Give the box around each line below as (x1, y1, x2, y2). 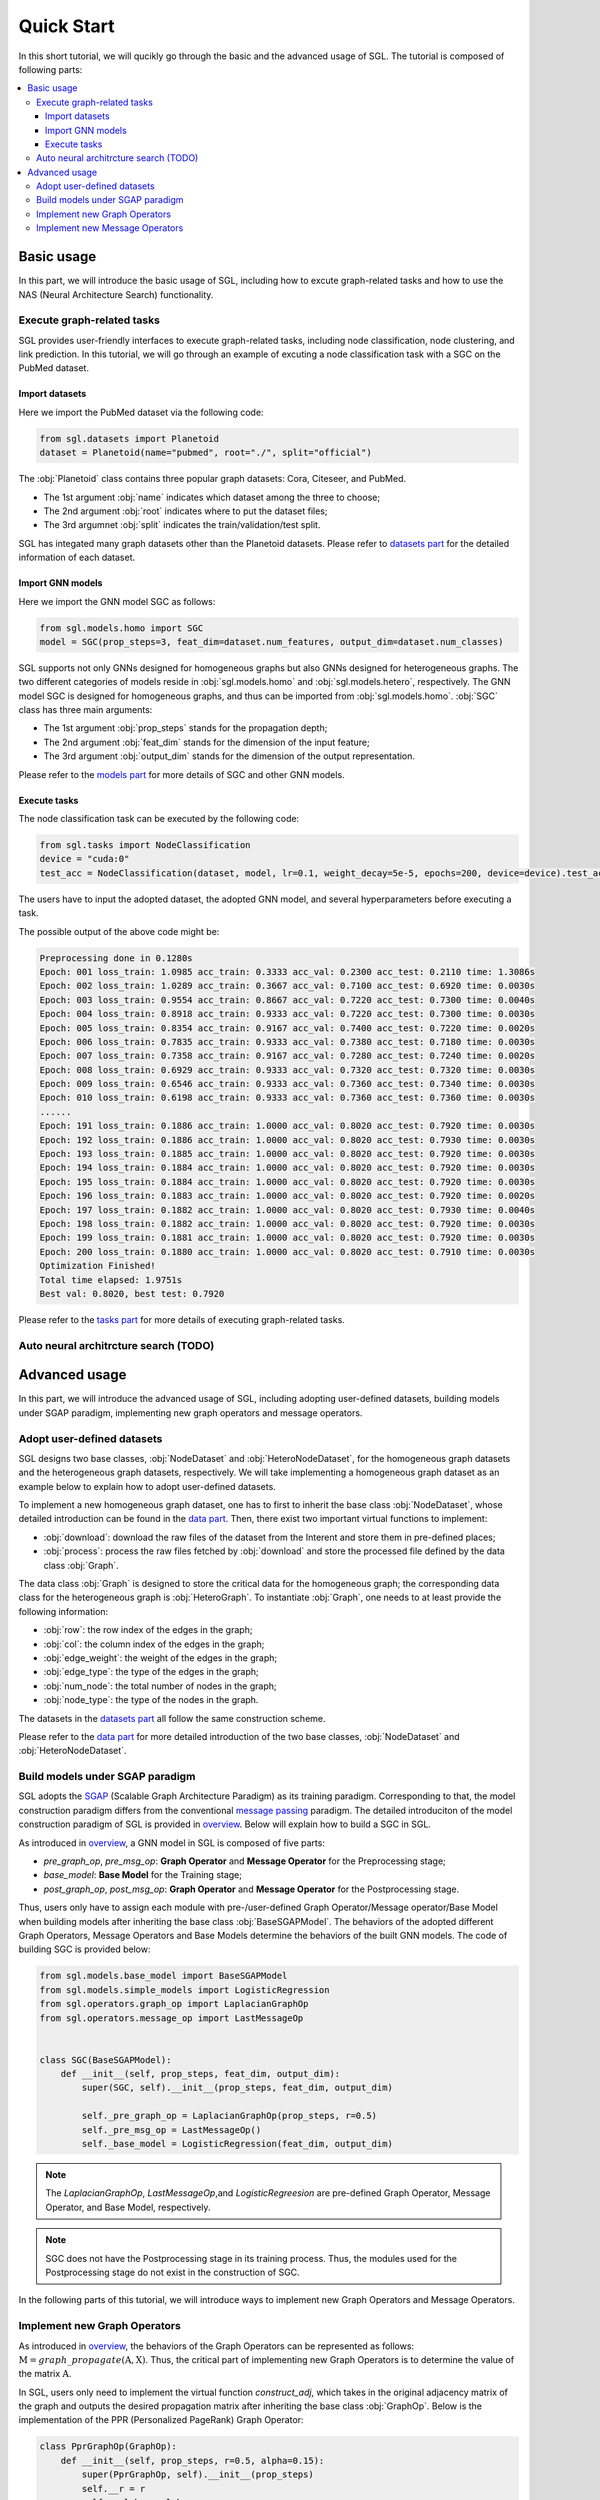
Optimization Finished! (39, 1260, 157, 1272)
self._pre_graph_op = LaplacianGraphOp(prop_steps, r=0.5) (81, 2110, 378, 2122)
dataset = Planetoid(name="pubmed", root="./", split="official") (39, 447, 372, 459)
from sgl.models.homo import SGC (39, 622, 204, 634)
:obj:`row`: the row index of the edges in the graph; (43, 1624, 253, 1636)
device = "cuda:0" (39, 853, 130, 865)
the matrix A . (18, 2368, 72, 2380)
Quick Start (18, 15, 115, 37)
